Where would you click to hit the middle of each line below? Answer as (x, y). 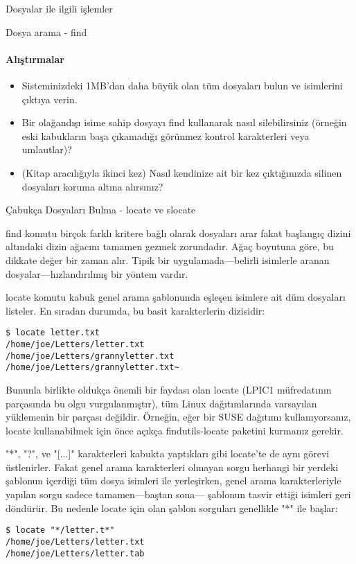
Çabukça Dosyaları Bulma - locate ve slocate (101, 210)
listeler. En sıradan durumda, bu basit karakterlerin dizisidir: (135, 310)
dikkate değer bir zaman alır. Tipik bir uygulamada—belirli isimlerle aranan (168, 259)
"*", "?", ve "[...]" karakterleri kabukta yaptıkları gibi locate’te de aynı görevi (168, 453)
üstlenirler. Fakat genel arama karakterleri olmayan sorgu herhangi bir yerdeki (172, 467)
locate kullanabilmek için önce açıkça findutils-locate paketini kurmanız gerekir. (175, 430)
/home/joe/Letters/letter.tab (75, 553)
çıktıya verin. (50, 99)
